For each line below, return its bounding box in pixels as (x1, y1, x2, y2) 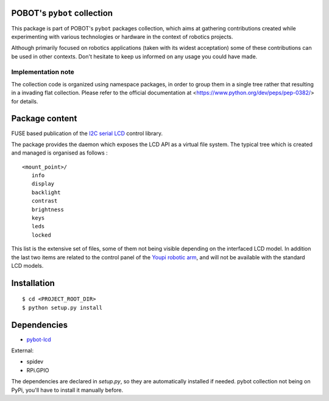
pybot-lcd (26, 335, 51, 343)
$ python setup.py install (22, 304, 103, 311)
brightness (31, 206, 64, 213)
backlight (31, 189, 61, 196)
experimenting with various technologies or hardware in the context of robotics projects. (11, 33, 233, 40)
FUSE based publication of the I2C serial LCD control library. (11, 130, 163, 137)
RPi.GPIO (26, 366, 49, 374)
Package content (11, 113, 77, 124)
